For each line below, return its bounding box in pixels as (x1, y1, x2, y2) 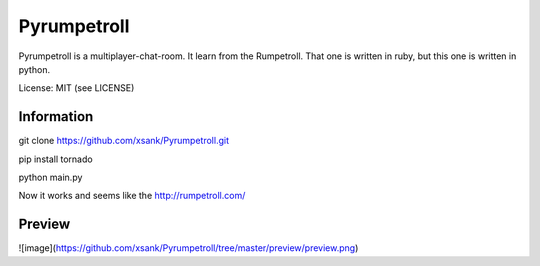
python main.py (18, 171, 83, 184)
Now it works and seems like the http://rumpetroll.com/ (18, 190, 246, 202)
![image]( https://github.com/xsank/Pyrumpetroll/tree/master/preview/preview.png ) (18, 242, 359, 254)
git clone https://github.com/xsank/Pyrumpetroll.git (18, 135, 230, 147)
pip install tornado (18, 153, 94, 165)
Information (18, 108, 94, 125)
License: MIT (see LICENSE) (18, 82, 135, 94)
